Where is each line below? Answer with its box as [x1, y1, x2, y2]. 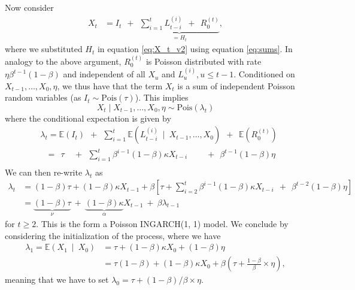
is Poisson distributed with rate [145, 55, 262, 67]
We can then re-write [5, 165, 83, 178]
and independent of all [63, 68, 145, 80]
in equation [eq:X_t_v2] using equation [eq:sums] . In [97, 43, 293, 55]
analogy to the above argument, [5, 55, 122, 67]
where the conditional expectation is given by [5, 111, 171, 124]
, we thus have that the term [57, 79, 163, 92]
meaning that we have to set [5, 273, 109, 286]
